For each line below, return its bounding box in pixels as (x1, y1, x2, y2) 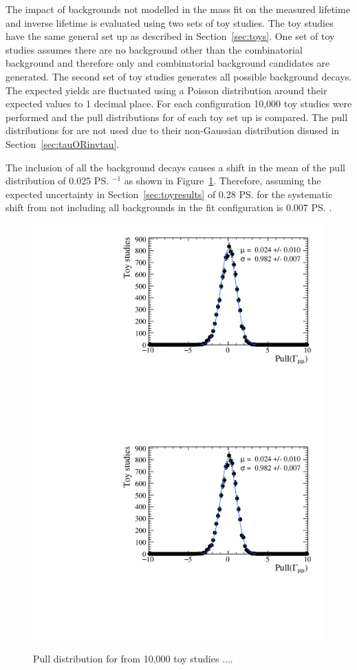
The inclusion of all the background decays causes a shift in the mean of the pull (6, 160, 345, 174)
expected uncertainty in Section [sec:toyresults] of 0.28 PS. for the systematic (6, 186, 333, 201)
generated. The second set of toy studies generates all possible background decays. (6, 69, 352, 83)
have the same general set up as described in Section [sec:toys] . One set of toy (6, 29, 335, 43)
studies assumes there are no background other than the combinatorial (6, 42, 303, 56)
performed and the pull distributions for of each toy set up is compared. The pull (6, 109, 348, 124)
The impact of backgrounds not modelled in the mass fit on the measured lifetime (6, 2, 350, 16)
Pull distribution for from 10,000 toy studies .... (33, 651, 233, 666)
